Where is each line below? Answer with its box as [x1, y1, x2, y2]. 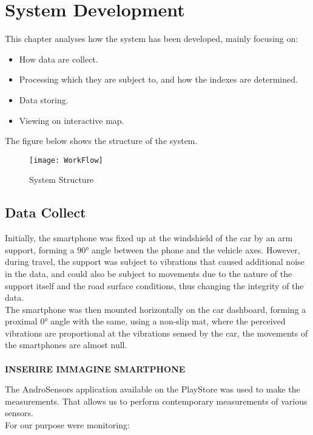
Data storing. [19, 93, 69, 106]
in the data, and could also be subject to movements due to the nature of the [5, 267, 292, 279]
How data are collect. [19, 52, 98, 65]
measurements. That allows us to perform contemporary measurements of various [5, 394, 308, 407]
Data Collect [5, 203, 86, 222]
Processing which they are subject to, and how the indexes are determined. [19, 73, 298, 86]
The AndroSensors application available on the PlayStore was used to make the [5, 383, 300, 396]
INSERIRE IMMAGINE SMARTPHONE [5, 362, 186, 375]
